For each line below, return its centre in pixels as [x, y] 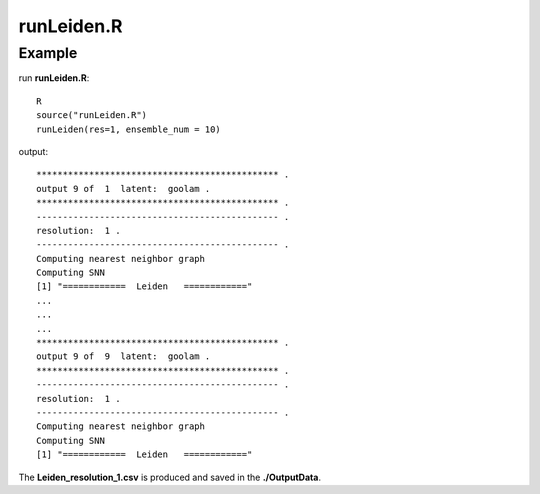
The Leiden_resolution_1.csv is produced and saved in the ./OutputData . [170, 477]
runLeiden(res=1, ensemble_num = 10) [129, 129]
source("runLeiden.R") [92, 115]
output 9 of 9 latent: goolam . [123, 356]
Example [48, 53]
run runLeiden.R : [54, 78]
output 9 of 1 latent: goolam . [123, 188]
